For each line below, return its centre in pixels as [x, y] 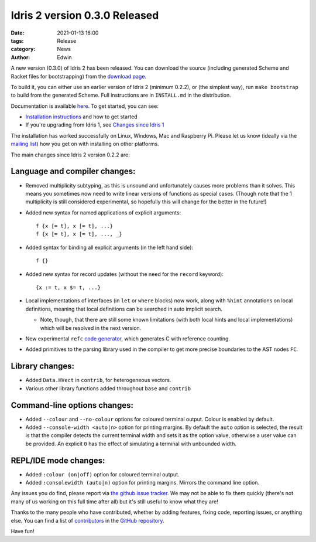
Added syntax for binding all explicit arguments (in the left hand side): [109, 247]
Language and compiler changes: [73, 171]
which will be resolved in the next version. [91, 328]
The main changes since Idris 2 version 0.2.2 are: [70, 155]
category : [23, 49]
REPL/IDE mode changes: [58, 460]
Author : [20, 57]
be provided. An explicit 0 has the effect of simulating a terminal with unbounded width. [131, 444]
